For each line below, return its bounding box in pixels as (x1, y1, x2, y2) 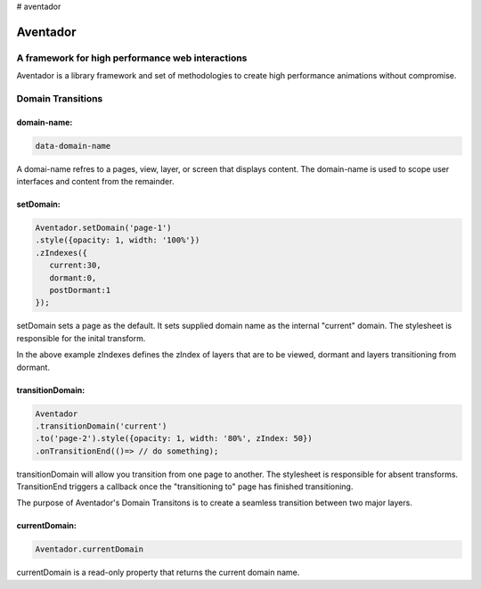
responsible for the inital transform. (16, 332, 146, 343)
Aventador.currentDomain (35, 544, 144, 554)
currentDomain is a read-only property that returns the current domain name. (16, 567, 300, 578)
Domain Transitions (16, 92, 103, 104)
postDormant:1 (49, 285, 111, 296)
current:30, (49, 260, 102, 271)
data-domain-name (35, 141, 111, 151)
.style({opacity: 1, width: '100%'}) (35, 235, 200, 245)
